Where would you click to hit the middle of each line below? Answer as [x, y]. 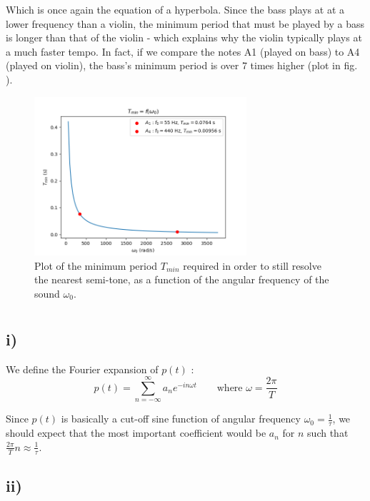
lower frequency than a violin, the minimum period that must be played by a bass [185, 23]
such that [328, 433]
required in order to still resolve [252, 265]
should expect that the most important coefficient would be [136, 433]
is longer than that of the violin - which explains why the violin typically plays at [184, 37]
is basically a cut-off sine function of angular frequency [181, 419]
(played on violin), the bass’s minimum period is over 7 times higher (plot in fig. [182, 65]
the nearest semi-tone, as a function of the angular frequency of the [182, 279]
